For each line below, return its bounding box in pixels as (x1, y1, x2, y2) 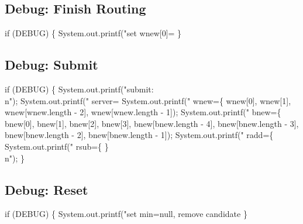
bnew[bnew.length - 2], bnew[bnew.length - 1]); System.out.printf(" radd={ (5, 129, 274, 141)
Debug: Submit (5, 56, 98, 74)
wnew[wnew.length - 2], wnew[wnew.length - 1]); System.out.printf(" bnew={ (5, 106, 281, 118)
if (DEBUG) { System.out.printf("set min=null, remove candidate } (5, 208, 247, 220)
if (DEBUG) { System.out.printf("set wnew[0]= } (5, 27, 182, 39)
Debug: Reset (5, 180, 88, 198)
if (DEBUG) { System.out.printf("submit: (5, 83, 154, 95)
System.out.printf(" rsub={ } (5, 140, 109, 152)
